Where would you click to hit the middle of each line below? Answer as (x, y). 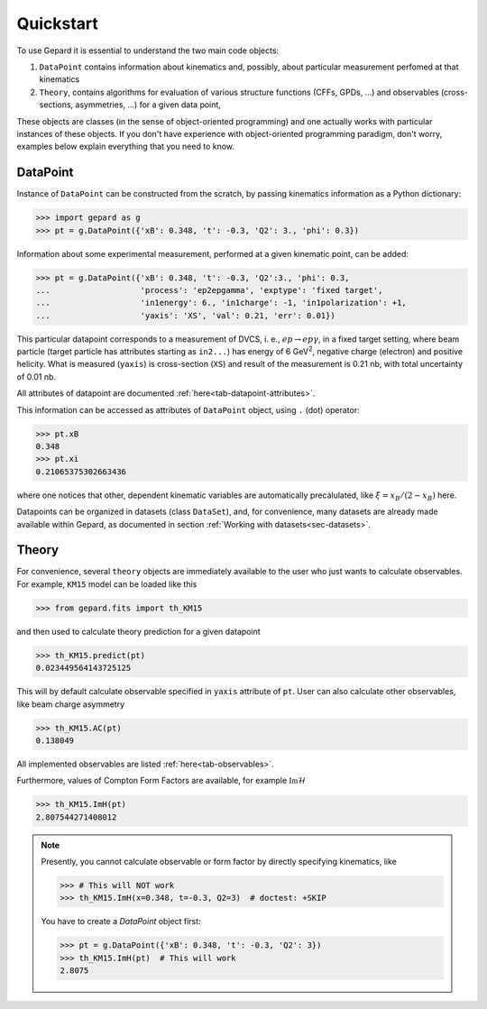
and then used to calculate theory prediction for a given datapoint (138, 631)
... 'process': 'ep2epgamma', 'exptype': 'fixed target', (209, 290)
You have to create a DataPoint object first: (121, 922)
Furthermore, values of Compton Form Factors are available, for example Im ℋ (161, 781)
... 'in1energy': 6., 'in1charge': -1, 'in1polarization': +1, (221, 303)
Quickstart (58, 23)
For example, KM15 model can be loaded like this (107, 584)
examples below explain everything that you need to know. (125, 147)
